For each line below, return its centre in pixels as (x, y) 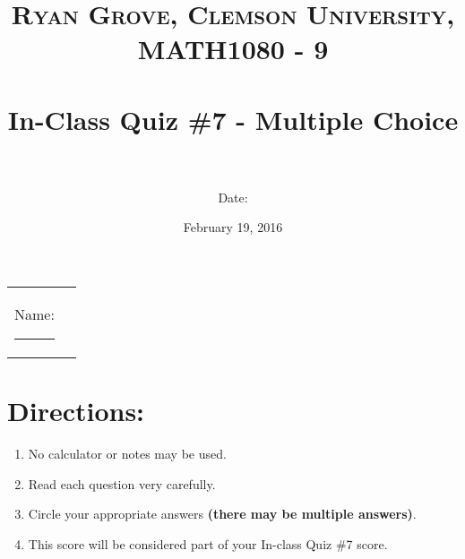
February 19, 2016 (233, 227)
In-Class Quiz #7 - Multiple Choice (233, 119)
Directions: (76, 411)
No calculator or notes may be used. (127, 454)
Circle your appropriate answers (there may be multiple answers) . (222, 514)
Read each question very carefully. (122, 483)
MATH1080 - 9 (233, 49)
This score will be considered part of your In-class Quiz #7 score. (208, 543)
